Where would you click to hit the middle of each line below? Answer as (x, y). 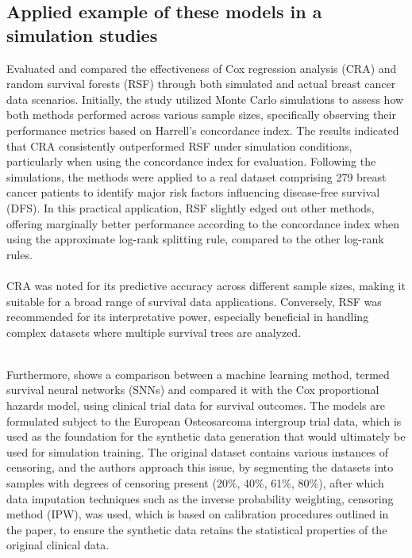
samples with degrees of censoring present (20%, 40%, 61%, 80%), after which (195, 483)
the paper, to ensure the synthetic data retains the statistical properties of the (197, 529)
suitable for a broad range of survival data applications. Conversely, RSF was (194, 301)
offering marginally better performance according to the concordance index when (203, 223)
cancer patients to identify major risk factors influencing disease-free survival (193, 192)
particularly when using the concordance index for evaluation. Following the (191, 161)
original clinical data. (58, 545)
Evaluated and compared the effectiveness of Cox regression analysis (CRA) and (202, 68)
